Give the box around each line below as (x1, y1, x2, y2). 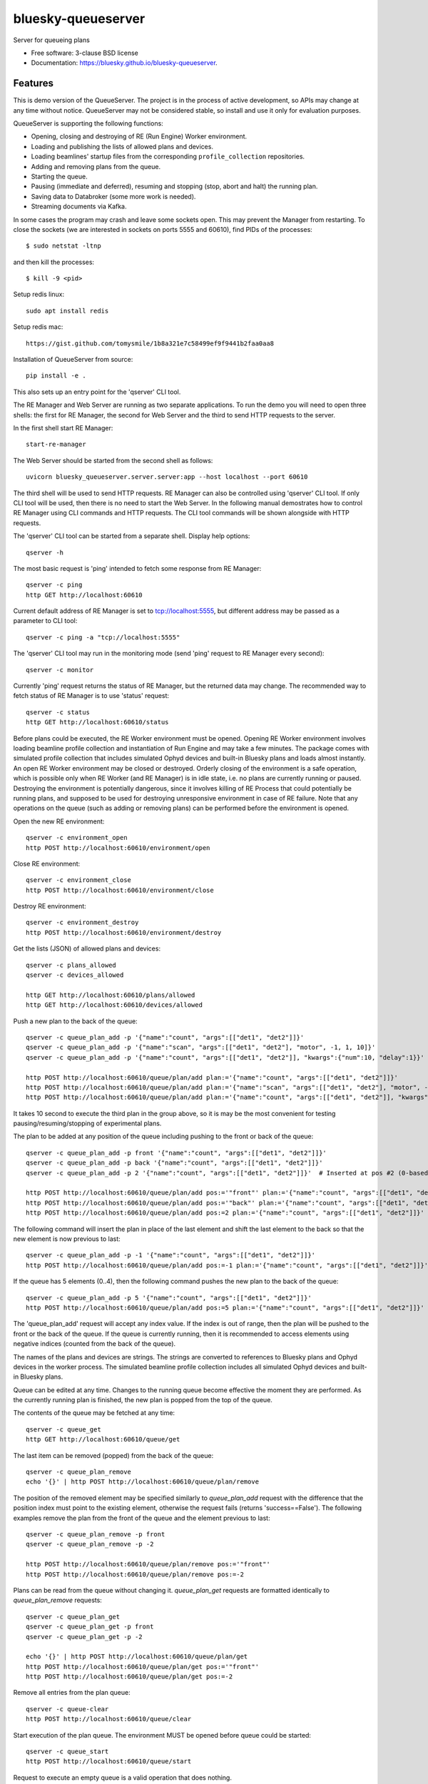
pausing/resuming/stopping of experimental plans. (13, 1119, 162, 1127)
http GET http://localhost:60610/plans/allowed (26, 990, 195, 999)
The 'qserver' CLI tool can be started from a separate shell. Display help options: (13, 532, 250, 540)
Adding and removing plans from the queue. (31, 162, 160, 171)
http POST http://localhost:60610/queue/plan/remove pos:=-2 (26, 1570, 244, 1578)
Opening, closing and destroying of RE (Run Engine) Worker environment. (31, 132, 248, 141)
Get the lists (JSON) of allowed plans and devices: (13, 944, 160, 953)
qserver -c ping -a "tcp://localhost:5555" (26, 633, 180, 642)
